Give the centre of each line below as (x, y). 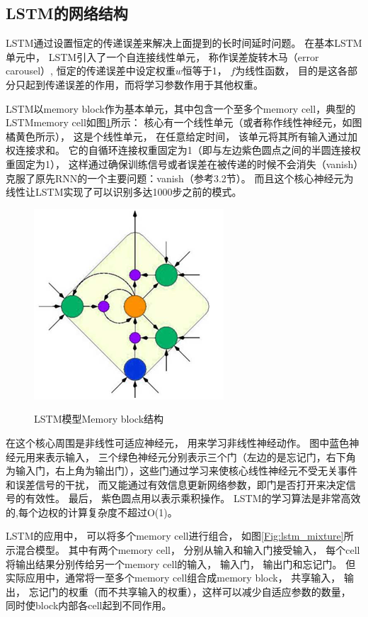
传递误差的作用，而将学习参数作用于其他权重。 (154, 84)
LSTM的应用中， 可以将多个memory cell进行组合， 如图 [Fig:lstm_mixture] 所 (180, 536)
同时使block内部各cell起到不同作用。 (89, 605)
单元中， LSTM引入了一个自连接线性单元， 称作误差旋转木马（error (162, 56)
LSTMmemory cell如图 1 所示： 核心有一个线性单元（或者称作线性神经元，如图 (184, 122)
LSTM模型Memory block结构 (99, 419)
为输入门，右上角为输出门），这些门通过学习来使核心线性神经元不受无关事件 (182, 471)
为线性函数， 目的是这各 (291, 71)
